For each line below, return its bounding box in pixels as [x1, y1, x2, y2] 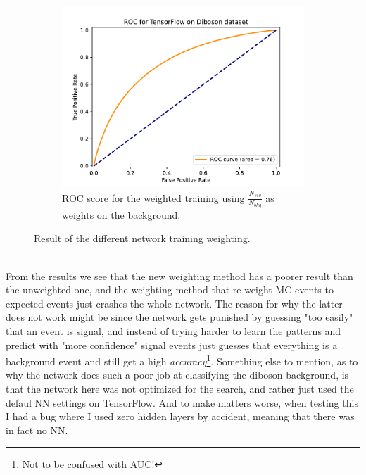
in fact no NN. [6, 422, 68, 437]
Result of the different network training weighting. [34, 231, 251, 246]
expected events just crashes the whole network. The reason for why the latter [6, 296, 343, 310]
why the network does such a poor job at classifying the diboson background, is [6, 367, 349, 382]
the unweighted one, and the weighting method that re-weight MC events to [6, 282, 334, 297]
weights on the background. [62, 207, 181, 222]
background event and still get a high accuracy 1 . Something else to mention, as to [6, 352, 358, 368]
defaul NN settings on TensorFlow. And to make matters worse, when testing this [6, 395, 358, 410]
